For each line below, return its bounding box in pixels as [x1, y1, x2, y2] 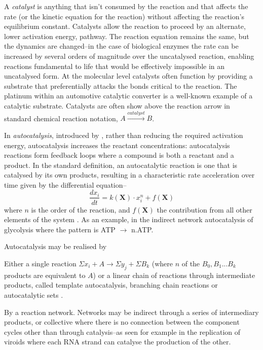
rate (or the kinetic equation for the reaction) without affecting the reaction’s [4, 11, 244, 21]
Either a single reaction [4, 258, 77, 268]
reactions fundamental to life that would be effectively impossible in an [4, 60, 225, 71]
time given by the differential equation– [4, 179, 127, 190]
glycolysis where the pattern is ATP [4, 224, 116, 234]
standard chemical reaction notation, [4, 113, 118, 123]
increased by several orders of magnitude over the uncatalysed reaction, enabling [4, 50, 254, 61]
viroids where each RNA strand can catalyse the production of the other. [4, 336, 231, 347]
